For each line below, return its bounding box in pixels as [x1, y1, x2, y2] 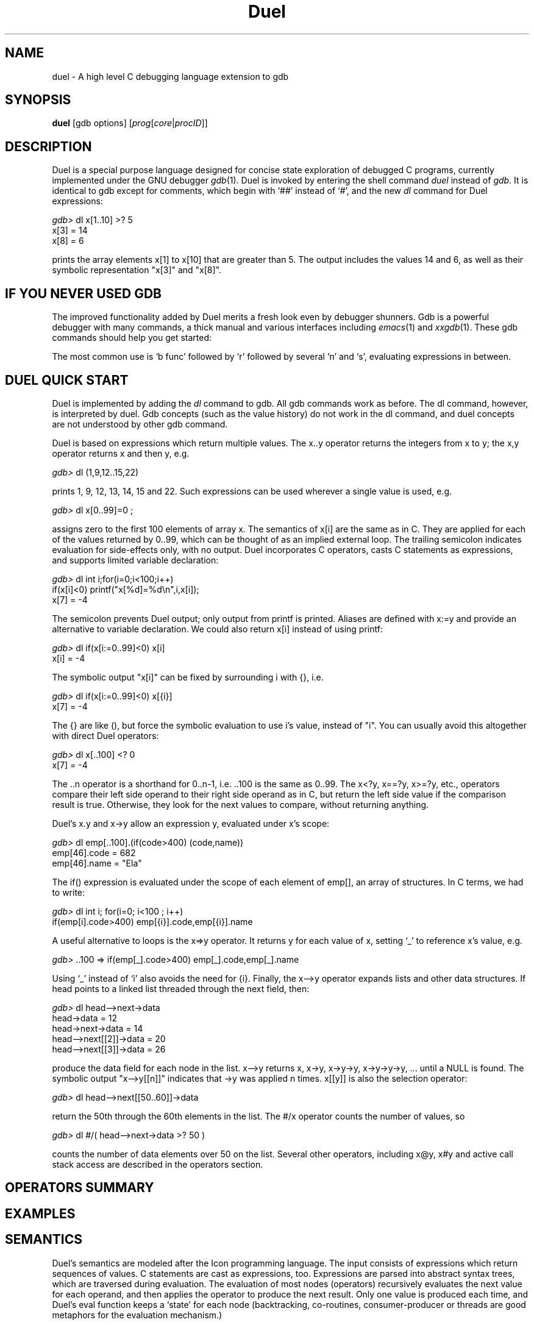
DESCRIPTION [5, 138, 92, 154]
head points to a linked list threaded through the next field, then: [52, 983, 310, 994]
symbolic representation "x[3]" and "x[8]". [52, 265, 222, 276]
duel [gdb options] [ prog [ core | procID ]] [52, 118, 208, 129]
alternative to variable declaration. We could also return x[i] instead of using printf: [52, 623, 383, 634]
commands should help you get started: [52, 332, 212, 343]
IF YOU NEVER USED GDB [5, 285, 162, 301]
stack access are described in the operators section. [52, 1159, 263, 1170]
